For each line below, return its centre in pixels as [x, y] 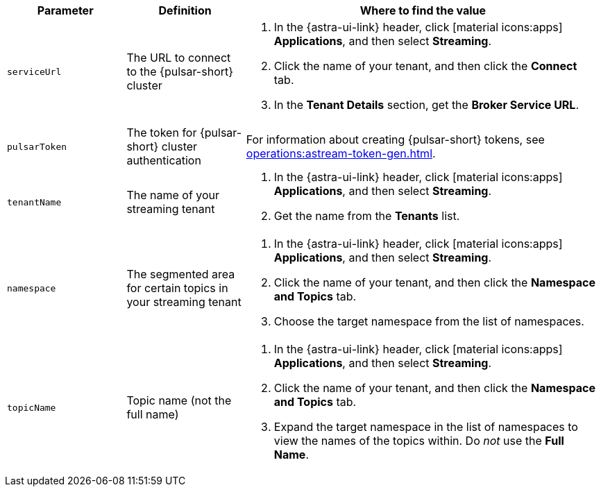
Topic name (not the [179, 400]
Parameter [65, 10]
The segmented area [181, 274]
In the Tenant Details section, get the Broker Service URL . [426, 105]
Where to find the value [423, 10]
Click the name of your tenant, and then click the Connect [425, 66]
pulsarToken [37, 146]
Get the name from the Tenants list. [367, 216]
